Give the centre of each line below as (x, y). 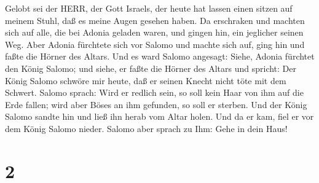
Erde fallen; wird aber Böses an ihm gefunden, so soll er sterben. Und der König (156, 104)
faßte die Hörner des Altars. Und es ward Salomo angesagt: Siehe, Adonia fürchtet (160, 56)
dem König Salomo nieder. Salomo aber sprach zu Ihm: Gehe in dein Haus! (146, 128)
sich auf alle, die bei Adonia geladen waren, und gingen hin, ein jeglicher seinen (154, 32)
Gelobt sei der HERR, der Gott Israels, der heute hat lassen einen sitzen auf (149, 8)
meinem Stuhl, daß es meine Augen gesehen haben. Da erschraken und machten (155, 20)
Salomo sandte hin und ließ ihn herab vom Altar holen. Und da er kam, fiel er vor (159, 116)
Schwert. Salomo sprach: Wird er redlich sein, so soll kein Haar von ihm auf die (154, 92)
